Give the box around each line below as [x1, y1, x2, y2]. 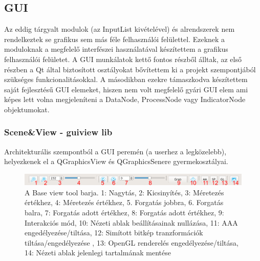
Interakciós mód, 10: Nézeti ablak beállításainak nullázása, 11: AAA [25, 217, 238, 228]
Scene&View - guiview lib [4, 126, 113, 138]
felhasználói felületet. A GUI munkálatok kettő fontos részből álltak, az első [4, 53, 242, 64]
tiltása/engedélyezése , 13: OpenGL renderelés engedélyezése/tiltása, [25, 237, 239, 248]
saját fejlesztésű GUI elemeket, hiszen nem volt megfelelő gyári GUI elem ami [4, 84, 248, 94]
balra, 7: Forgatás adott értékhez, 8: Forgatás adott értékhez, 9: [25, 207, 224, 218]
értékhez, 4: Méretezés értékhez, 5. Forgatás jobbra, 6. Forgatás [25, 197, 224, 208]
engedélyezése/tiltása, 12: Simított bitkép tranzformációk [25, 227, 203, 238]
